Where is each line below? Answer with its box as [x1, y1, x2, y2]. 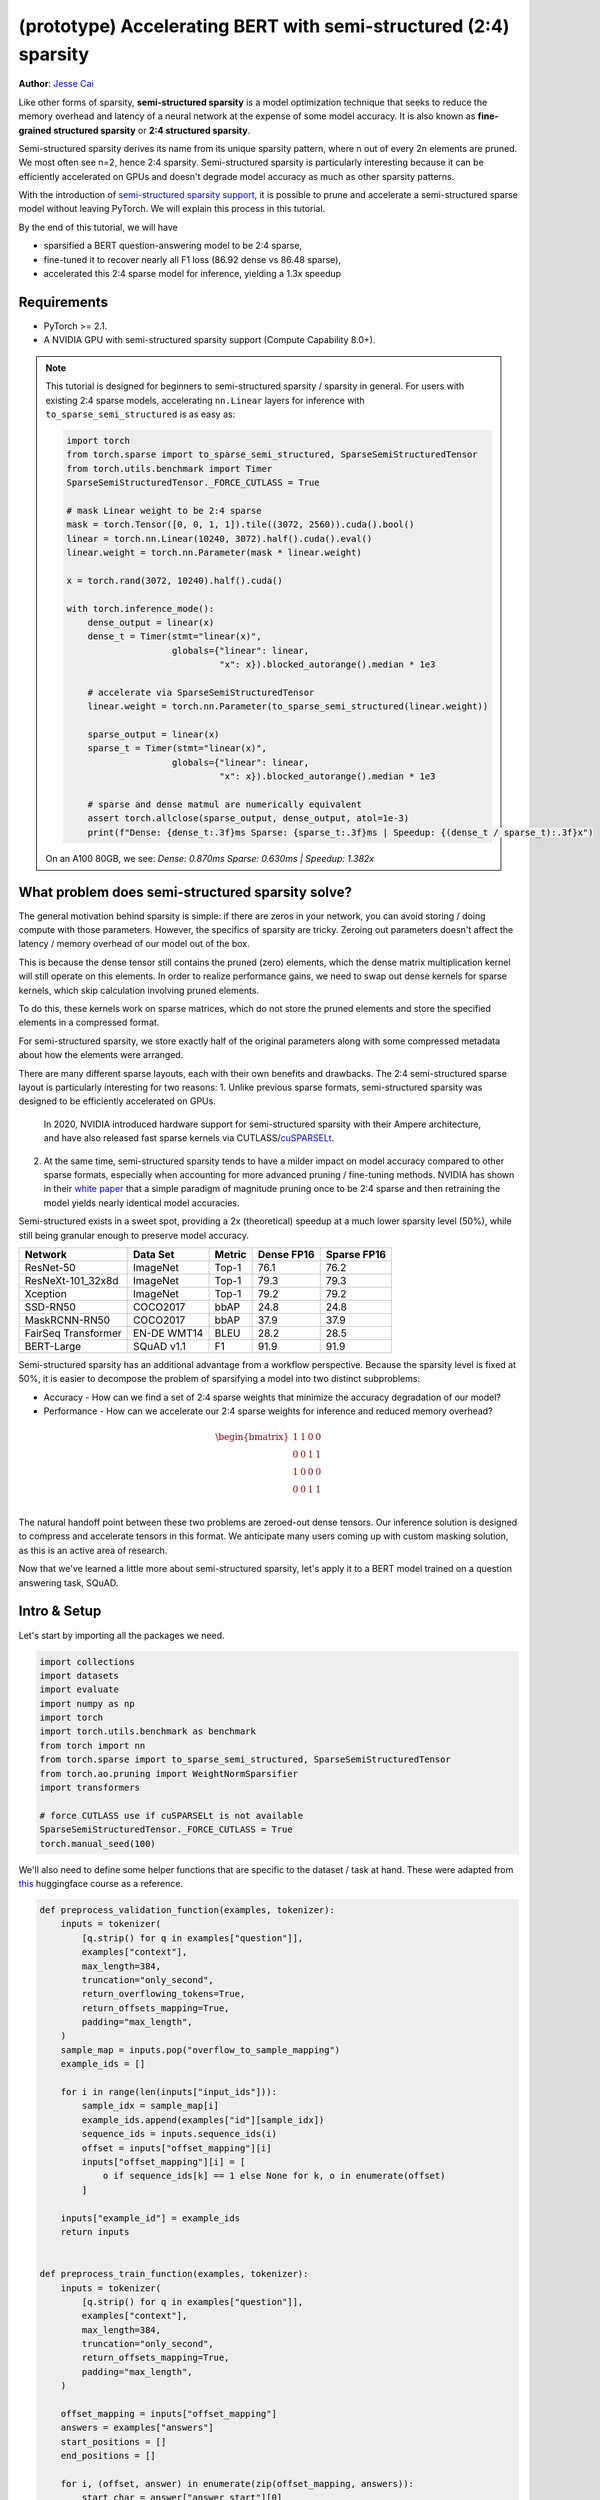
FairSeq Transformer [24, 1326, 122, 1340]
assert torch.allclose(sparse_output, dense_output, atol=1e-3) [87, 813, 410, 824]
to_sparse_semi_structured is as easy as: [45, 408, 236, 420]
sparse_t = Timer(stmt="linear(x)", [87, 743, 267, 754]
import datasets [39, 1670, 120, 1681]
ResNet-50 [24, 1260, 76, 1274]
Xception [24, 1286, 67, 1300]
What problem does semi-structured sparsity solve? [18, 883, 352, 900]
